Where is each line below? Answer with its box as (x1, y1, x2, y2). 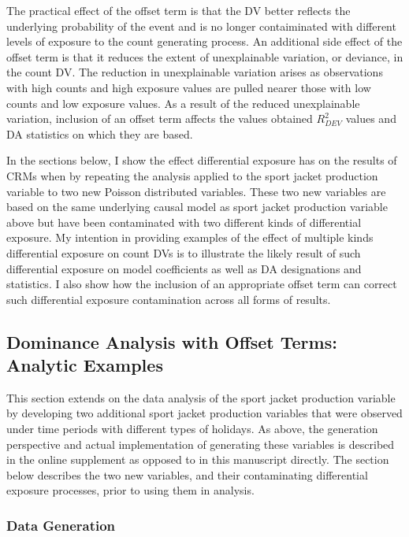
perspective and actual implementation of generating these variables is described (6, 435, 395, 452)
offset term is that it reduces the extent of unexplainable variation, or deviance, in (6, 48, 403, 65)
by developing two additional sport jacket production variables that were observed (6, 405, 403, 421)
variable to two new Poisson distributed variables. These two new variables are (6, 183, 386, 199)
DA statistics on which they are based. (6, 125, 193, 142)
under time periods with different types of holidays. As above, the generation (6, 420, 378, 437)
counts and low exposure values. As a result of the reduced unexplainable (6, 94, 360, 111)
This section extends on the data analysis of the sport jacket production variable (6, 389, 396, 406)
